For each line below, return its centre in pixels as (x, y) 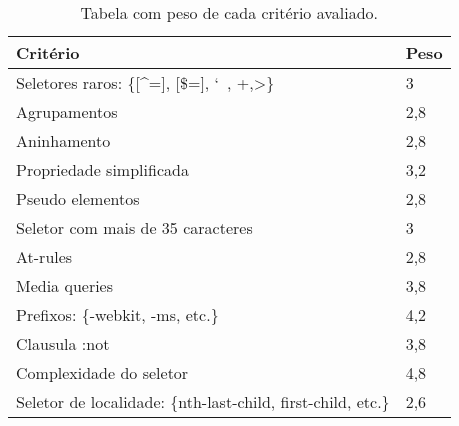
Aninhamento (63, 140)
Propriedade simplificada (102, 169)
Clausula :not (63, 343)
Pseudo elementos (78, 198)
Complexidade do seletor (102, 372)
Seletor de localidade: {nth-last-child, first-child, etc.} (203, 401)
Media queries (65, 285)
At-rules (44, 256)
